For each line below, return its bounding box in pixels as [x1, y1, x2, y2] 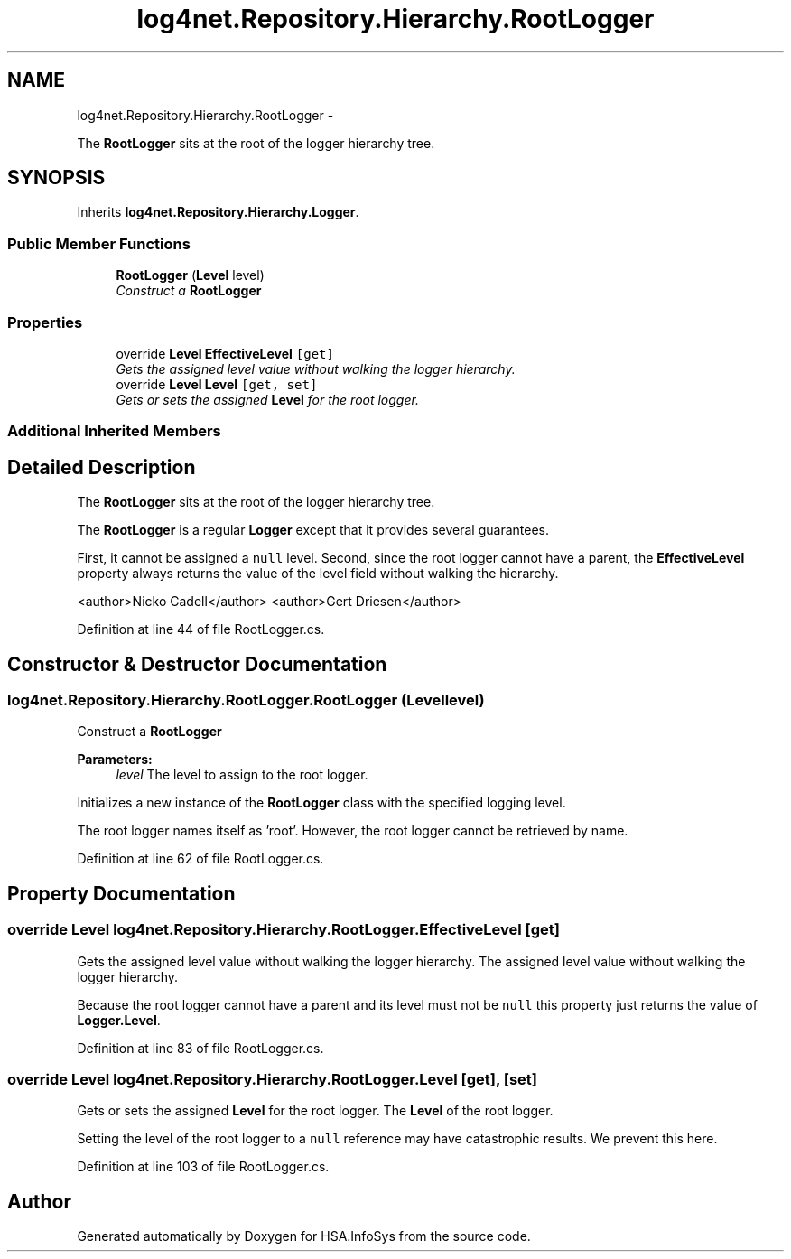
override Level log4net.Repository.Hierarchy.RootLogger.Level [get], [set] [7, 1069, 537, 1088]
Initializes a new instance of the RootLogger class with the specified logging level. [77, 795, 566, 811]
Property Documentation [7, 881, 236, 905]
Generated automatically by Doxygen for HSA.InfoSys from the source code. [77, 1228, 531, 1245]
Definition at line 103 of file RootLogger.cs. [77, 1159, 330, 1175]
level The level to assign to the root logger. [116, 767, 368, 783]
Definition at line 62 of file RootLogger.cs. [77, 851, 324, 867]
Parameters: [77, 751, 153, 768]
